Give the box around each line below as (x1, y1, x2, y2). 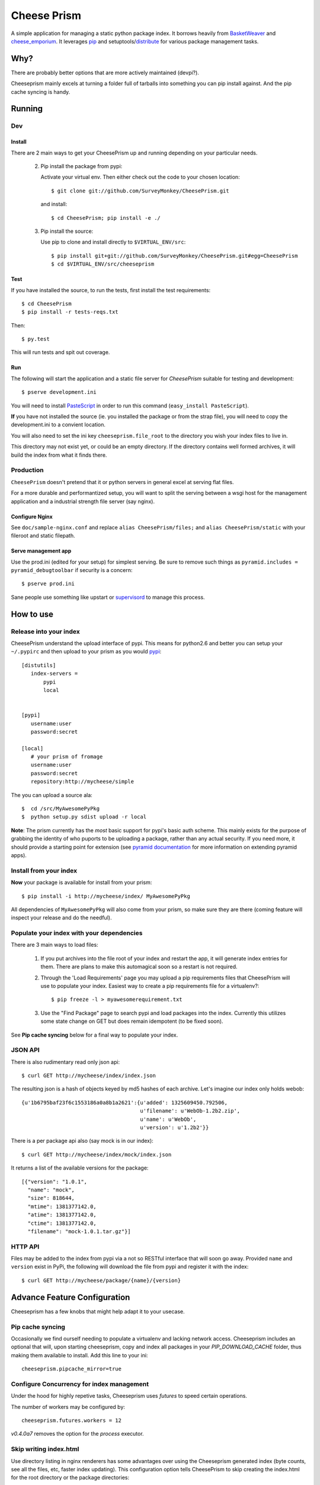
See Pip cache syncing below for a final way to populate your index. (11, 1031, 178, 1038)
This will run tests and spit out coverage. (11, 349, 110, 356)
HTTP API (11, 1242, 40, 1250)
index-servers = (30, 670, 78, 677)
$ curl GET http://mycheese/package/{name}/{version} (21, 1277, 181, 1284)
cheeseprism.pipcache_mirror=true (21, 1366, 121, 1372)
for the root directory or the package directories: (11, 1474, 130, 1481)
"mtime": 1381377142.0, (27, 1203, 97, 1210)
